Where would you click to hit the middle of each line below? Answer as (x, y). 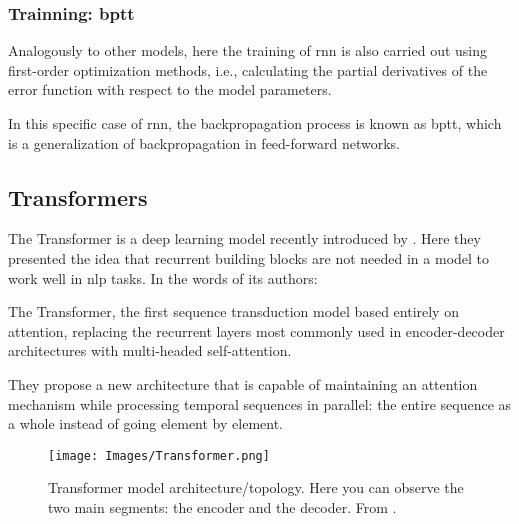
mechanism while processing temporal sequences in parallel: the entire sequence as (260, 403)
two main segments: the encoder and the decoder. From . (222, 506)
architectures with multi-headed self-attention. (150, 350)
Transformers (78, 196)
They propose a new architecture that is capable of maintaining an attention (243, 383)
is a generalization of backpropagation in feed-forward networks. (204, 142)
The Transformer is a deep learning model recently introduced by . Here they (244, 238)
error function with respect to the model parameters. (170, 89)
